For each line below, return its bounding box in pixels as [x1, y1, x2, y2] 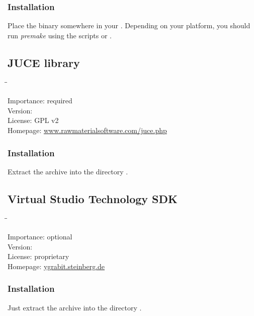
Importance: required [8, 95, 72, 106]
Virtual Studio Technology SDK [8, 191, 178, 206]
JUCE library [8, 54, 80, 70]
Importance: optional [8, 231, 72, 242]
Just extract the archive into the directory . [8, 302, 142, 312]
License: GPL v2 [8, 115, 59, 125]
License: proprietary [8, 251, 69, 262]
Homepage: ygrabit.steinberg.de [8, 261, 105, 271]
